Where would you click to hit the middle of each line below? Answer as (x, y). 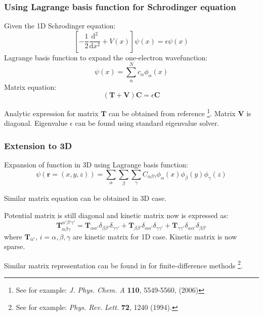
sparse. (15, 246)
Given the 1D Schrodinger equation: (60, 26)
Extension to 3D (38, 145)
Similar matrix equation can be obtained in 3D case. (85, 198)
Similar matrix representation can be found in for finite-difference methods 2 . (123, 264)
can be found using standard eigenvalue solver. (147, 123)
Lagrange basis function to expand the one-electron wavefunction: (106, 57)
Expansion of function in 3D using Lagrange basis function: (96, 165)
